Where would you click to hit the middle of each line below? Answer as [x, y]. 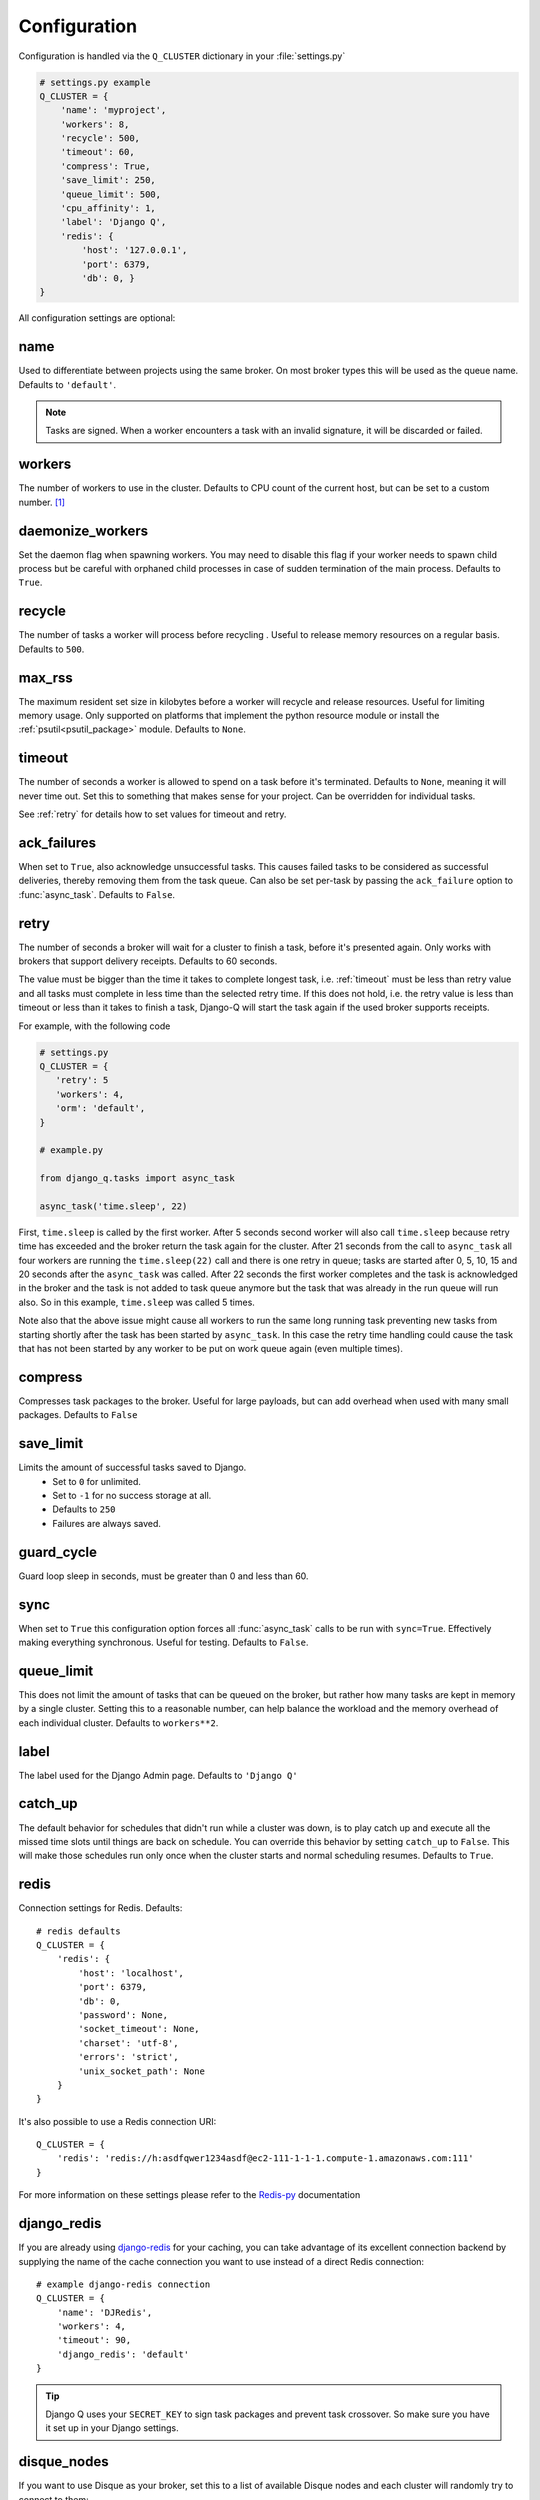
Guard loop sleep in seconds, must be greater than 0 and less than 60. [163, 1576]
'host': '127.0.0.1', [134, 250]
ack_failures [57, 842]
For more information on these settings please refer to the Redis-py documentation [189, 2195]
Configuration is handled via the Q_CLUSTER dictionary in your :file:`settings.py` [182, 56]
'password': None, [123, 2014]
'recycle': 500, [100, 138]
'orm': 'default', [100, 1108]
